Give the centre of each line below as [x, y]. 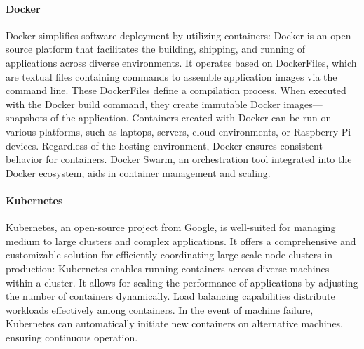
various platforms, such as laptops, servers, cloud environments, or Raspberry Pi [178, 131]
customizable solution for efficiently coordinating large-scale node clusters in [169, 255]
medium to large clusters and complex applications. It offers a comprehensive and [181, 241]
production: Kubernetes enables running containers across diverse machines [168, 268]
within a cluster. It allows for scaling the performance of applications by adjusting [182, 282]
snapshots [27, 118]
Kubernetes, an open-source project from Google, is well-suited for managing [171, 227]
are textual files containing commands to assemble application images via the [171, 76]
